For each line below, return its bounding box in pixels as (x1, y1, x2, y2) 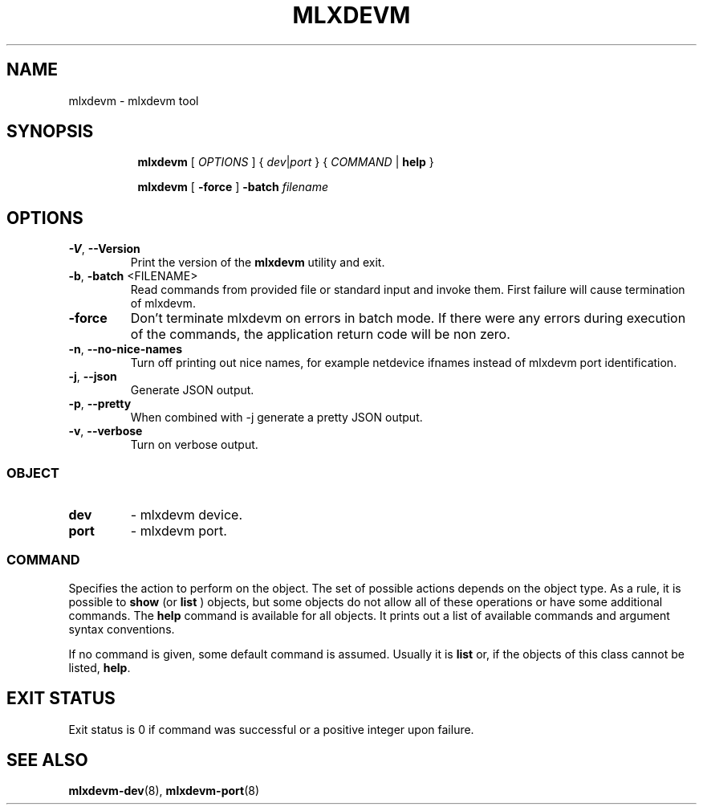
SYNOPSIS (6, 121, 94, 142)
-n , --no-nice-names (68, 342, 183, 357)
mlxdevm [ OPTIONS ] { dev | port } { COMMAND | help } (137, 155, 434, 169)
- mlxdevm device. (130, 507, 242, 524)
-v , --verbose (68, 424, 143, 438)
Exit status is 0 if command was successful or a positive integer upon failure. (68, 722, 474, 736)
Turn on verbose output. (130, 438, 258, 452)
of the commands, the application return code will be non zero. (130, 326, 510, 343)
